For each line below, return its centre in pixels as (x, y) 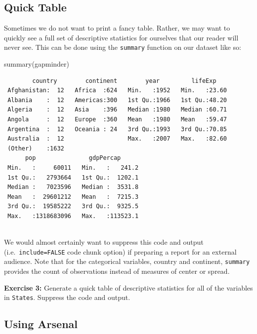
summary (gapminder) (37, 64)
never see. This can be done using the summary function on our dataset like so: (123, 47)
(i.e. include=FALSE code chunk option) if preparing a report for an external (120, 251)
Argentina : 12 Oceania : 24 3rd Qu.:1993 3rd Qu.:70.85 (117, 129)
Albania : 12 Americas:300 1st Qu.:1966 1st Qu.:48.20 (117, 100)
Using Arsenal (41, 324)
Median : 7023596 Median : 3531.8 (73, 187)
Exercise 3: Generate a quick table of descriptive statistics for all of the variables (128, 287)
